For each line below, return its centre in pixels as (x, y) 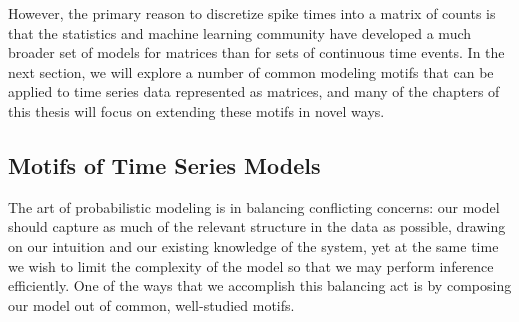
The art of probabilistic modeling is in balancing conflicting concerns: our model (254, 206)
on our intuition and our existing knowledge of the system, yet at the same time (253, 245)
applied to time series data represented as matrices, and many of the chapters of (254, 91)
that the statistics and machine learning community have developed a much (240, 32)
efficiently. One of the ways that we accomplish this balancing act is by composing (260, 285)
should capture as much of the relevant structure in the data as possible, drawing (257, 226)
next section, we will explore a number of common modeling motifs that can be (251, 71)
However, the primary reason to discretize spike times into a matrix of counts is (252, 13)
